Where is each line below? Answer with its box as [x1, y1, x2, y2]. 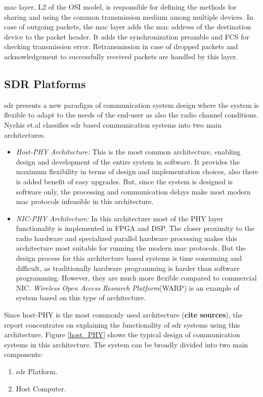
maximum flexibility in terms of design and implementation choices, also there [16, 166, 258, 177]
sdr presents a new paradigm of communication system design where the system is [4, 99, 259, 110]
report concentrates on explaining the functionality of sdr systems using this [4, 319, 240, 330]
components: [4, 349, 43, 360]
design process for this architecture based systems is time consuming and [16, 253, 242, 263]
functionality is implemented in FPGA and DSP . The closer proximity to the [16, 223, 254, 233]
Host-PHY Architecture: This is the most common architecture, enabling [16, 146, 241, 157]
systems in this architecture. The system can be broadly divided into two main [4, 339, 248, 349]
